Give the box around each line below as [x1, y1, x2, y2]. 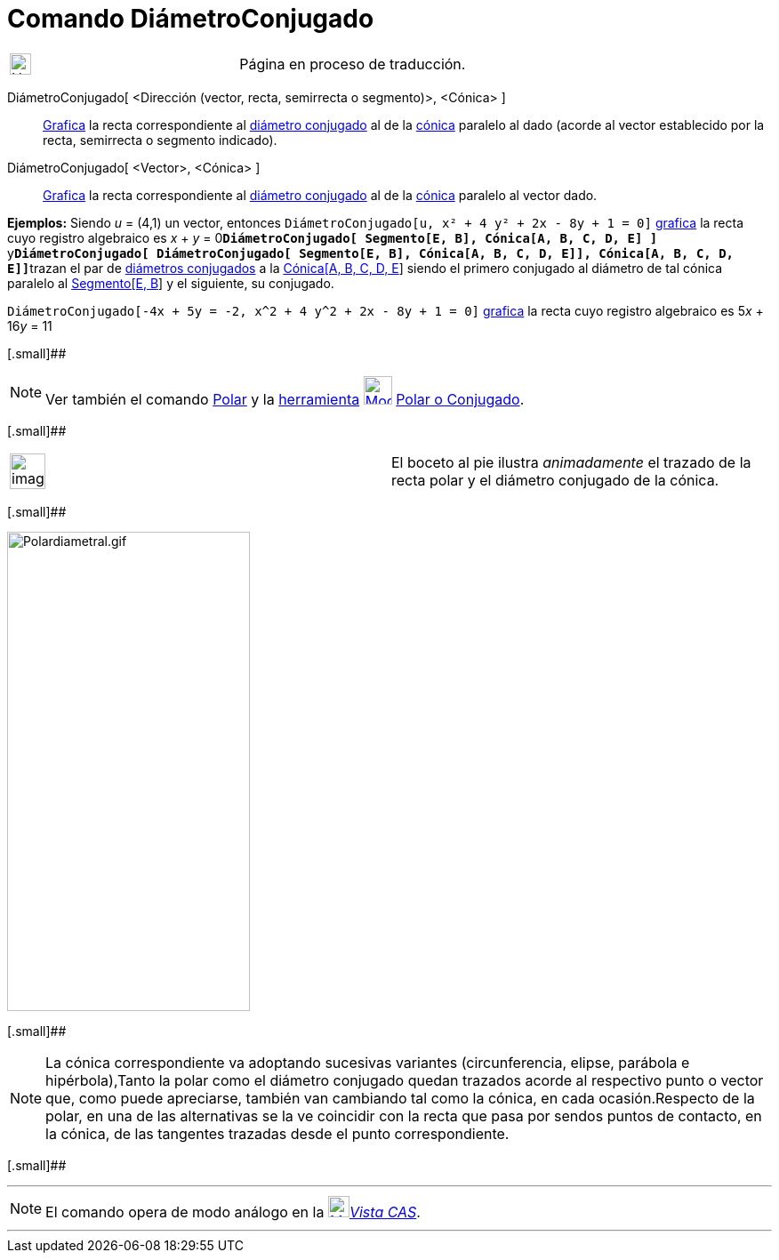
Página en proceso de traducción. [239, 54, 466, 73]
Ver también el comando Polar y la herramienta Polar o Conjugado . [45, 389, 525, 408]
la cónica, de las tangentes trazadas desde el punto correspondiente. [45, 1124, 510, 1143]
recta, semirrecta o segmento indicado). [43, 132, 277, 148]
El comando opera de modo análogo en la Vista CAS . [45, 1202, 421, 1221]
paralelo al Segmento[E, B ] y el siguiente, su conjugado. [7, 275, 334, 291]
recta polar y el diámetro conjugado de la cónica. [391, 470, 719, 489]
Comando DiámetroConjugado [7, 4, 374, 34]
